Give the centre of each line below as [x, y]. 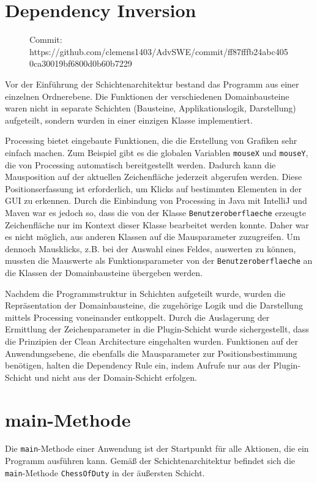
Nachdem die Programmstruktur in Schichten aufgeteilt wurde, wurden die [145, 293]
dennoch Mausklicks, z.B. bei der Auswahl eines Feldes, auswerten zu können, [151, 248]
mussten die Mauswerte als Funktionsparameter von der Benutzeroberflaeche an [159, 260]
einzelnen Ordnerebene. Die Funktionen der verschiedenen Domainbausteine [147, 96]
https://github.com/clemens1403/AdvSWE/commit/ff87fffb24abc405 [159, 51]
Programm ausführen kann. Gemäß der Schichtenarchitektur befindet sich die [150, 461]
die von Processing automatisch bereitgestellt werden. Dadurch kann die [140, 164]
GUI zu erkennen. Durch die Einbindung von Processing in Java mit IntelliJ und [156, 200]
